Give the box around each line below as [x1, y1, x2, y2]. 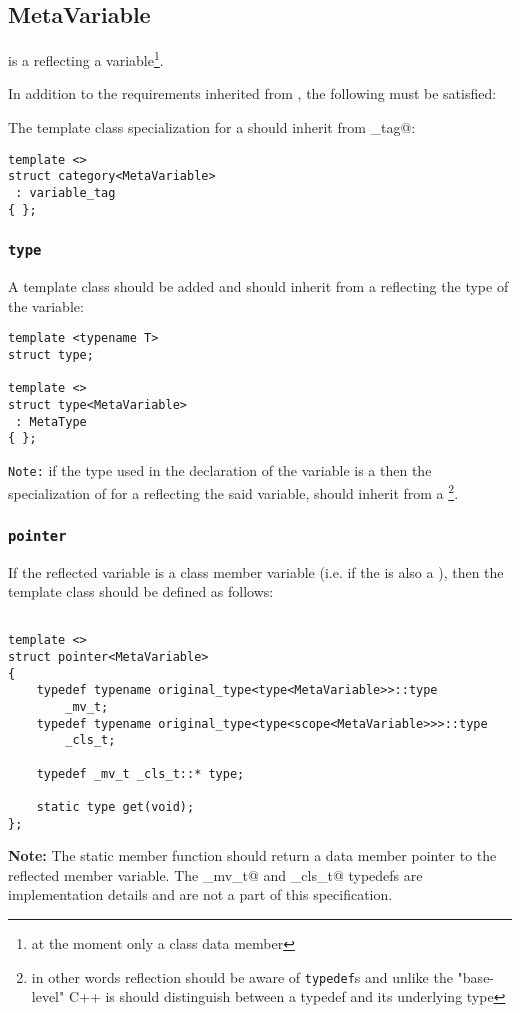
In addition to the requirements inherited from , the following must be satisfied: [8, 83, 497, 104]
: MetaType [15, 414, 87, 429]
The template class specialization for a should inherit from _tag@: [8, 117, 416, 138]
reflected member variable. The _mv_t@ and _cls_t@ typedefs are [8, 864, 423, 885]
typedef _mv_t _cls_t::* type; [36, 766, 245, 781]
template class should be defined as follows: [8, 581, 274, 602]
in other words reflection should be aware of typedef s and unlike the [31, 966, 453, 987]
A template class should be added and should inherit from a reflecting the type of [8, 276, 509, 297]
